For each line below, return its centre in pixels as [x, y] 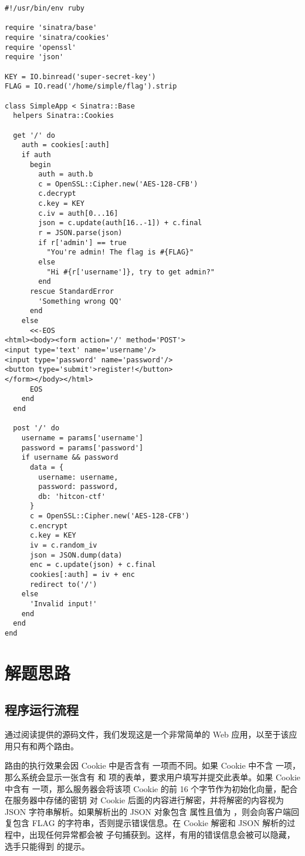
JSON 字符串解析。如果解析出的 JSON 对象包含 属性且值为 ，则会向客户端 [148, 811]
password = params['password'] [82, 448]
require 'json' [34, 57]
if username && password [70, 458]
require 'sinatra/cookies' [57, 37]
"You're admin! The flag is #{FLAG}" [120, 252]
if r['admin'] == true [82, 242]
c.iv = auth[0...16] [78, 213]
